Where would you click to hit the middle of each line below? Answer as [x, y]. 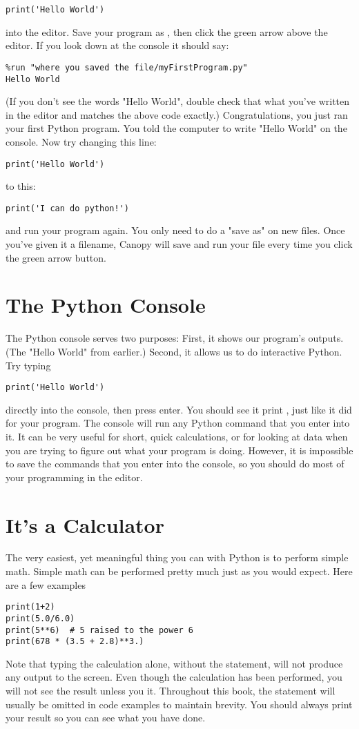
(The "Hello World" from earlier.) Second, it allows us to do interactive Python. [174, 351]
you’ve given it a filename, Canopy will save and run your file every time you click [179, 244]
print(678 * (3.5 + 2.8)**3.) [75, 642]
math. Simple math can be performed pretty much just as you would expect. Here [179, 571]
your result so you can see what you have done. [106, 718]
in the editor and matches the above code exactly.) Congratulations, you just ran [177, 114]
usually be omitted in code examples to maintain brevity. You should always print [179, 704]
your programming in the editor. [74, 477]
